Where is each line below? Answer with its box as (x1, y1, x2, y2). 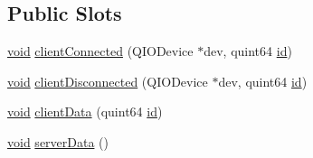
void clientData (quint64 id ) (7, 102, 163, 121)
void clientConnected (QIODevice (7, 42, 194, 60)
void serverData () (7, 132, 109, 151)
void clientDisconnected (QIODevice (7, 71, 208, 90)
